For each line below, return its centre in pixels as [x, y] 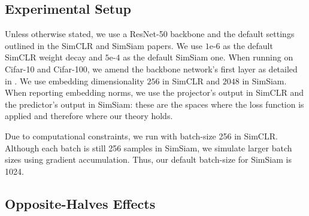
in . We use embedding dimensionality [75, 80]
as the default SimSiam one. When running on [208, 57]
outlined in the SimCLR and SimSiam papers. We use [104, 45]
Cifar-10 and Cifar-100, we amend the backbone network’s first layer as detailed [151, 69]
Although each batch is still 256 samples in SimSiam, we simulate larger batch [149, 147]
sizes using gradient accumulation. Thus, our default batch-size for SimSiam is [148, 159]
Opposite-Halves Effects [80, 203]
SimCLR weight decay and [54, 57]
